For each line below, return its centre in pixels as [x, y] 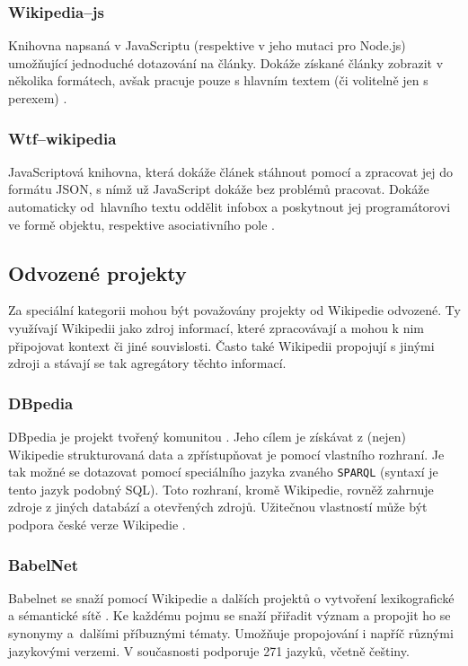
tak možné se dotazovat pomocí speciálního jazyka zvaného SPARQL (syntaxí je [223, 472]
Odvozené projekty [97, 272]
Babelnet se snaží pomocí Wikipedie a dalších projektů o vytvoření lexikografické [231, 597]
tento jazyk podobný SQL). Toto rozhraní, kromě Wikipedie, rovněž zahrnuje [221, 489]
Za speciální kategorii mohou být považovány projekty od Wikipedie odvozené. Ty [234, 310]
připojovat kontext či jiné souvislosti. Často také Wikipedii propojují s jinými [221, 345]
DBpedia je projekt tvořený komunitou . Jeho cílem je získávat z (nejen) [207, 436]
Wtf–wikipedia [62, 138]
